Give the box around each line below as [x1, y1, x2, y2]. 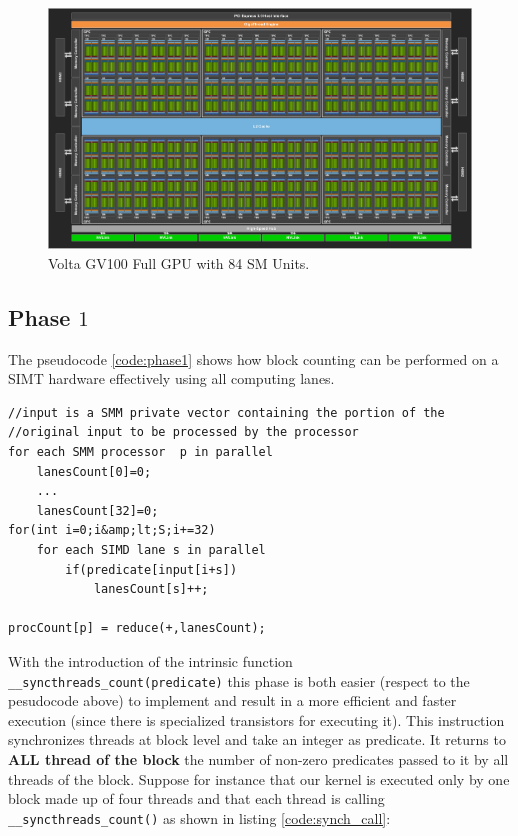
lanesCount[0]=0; [36, 464, 152, 479]
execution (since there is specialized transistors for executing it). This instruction [8, 709, 505, 730]
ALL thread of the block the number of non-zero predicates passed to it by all [8, 748, 509, 769]
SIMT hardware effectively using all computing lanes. [8, 368, 335, 389]
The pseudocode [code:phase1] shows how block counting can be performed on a [8, 348, 499, 369]
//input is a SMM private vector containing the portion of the [8, 405, 445, 420]
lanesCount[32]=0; [36, 503, 159, 518]
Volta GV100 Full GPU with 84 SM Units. [48, 252, 310, 273]
